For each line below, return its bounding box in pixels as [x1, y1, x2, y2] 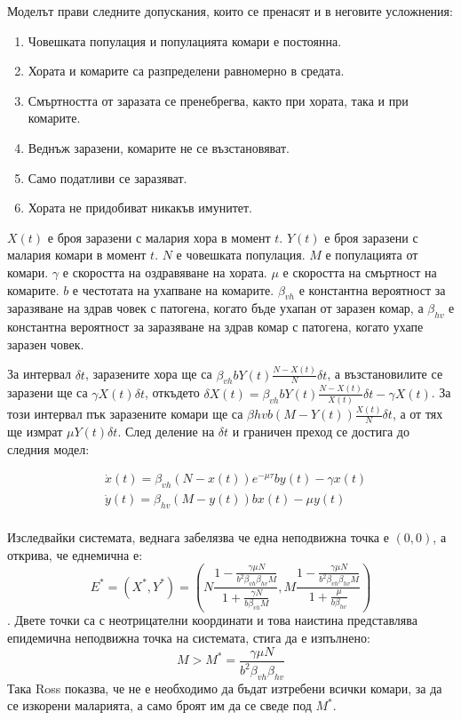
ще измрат [7, 422, 63, 441]
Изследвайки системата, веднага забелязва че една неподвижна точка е [7, 528, 389, 547]
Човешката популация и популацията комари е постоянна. [28, 31, 342, 50]
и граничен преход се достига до [232, 422, 409, 441]
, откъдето [144, 383, 200, 402]
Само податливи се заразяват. [28, 168, 187, 187]
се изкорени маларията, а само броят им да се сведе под [7, 696, 312, 715]
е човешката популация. [176, 245, 306, 264]
